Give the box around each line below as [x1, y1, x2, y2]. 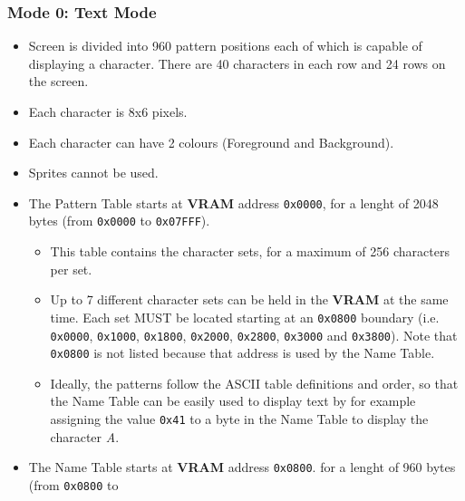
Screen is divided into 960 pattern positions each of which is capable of [28, 36, 422, 55]
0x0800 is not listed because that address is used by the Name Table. [50, 343, 435, 362]
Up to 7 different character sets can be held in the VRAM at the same [50, 290, 449, 309]
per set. [50, 259, 92, 278]
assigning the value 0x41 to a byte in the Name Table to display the [50, 409, 429, 429]
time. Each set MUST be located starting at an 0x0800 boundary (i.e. [50, 307, 440, 326]
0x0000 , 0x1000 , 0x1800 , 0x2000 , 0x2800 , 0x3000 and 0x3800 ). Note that [50, 325, 458, 344]
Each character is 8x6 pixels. [28, 102, 188, 120]
